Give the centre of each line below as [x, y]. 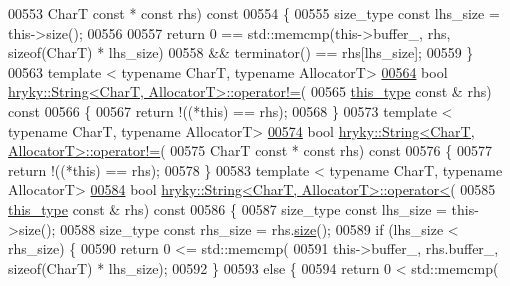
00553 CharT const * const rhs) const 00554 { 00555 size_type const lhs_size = [254, 13]
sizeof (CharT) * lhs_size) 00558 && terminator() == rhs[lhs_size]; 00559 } [241, 52]
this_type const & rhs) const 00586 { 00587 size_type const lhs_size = [227, 208]
